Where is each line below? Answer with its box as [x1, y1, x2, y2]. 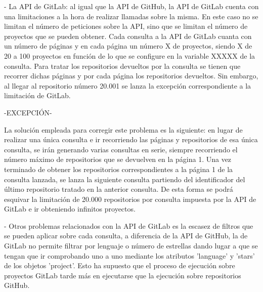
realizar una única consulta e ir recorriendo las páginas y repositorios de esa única [4, 134, 258, 145]
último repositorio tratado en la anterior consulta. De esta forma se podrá [4, 184, 233, 194]
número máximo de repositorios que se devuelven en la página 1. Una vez [4, 154, 232, 164]
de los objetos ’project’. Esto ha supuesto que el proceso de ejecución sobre [4, 260, 235, 271]
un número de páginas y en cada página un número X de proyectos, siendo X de [4, 40, 252, 51]
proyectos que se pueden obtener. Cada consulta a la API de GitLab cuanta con [4, 30, 252, 41]
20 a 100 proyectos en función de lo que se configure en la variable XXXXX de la [4, 50, 255, 61]
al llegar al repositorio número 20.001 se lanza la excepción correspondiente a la [4, 80, 251, 91]
